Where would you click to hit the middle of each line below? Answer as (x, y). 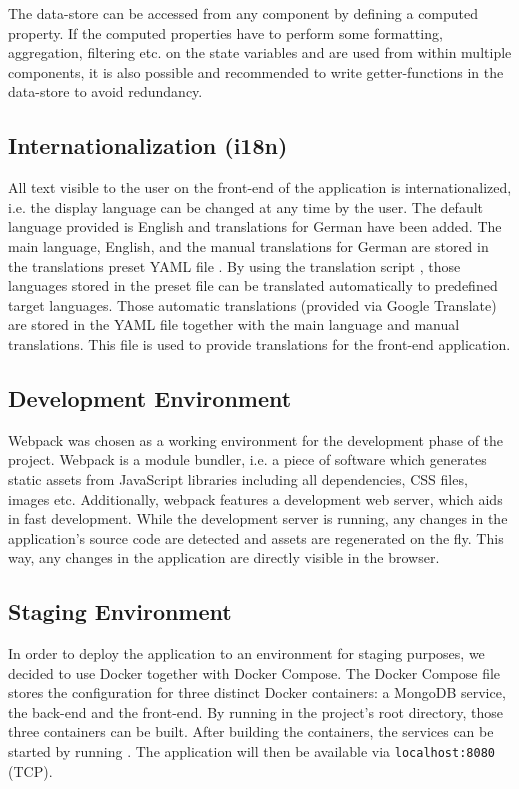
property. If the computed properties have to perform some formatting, (225, 32)
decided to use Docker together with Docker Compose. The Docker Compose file (254, 672)
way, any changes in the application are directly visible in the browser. (224, 557)
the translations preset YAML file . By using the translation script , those (234, 265)
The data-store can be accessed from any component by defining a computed (243, 13)
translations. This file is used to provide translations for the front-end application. (259, 343)
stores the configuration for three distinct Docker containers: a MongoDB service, (257, 692)
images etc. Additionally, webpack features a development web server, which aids (255, 498)
